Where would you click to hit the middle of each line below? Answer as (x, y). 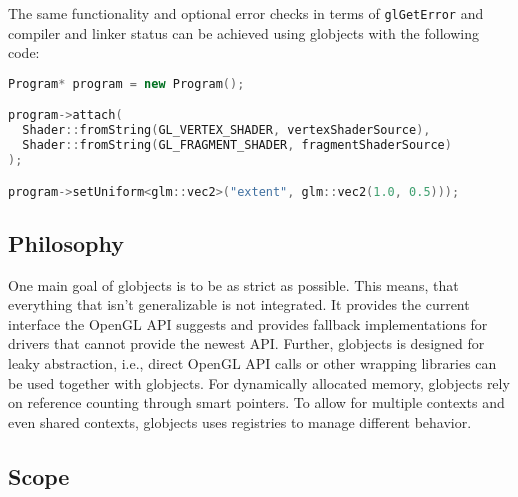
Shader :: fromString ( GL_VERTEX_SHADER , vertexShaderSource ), (226, 130)
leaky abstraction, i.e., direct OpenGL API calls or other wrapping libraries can (252, 362)
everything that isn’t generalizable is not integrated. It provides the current (239, 304)
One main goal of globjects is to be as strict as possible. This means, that (233, 284)
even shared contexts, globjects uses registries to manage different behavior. (240, 421)
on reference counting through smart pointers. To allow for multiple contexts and (256, 402)
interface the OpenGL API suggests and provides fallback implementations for (248, 323)
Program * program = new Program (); (126, 83)
